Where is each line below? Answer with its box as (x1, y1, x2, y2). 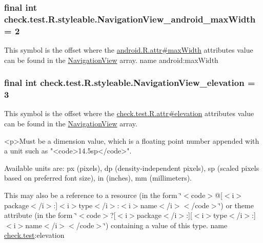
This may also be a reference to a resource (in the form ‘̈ (4, 189, 182, 200)
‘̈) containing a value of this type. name (104, 219, 228, 230)
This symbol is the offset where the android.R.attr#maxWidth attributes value (4, 45, 253, 55)
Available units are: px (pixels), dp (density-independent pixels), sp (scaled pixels (4, 162, 259, 173)
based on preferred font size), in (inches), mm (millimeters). (4, 172, 192, 183)
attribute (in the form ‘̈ (4, 210, 77, 220)
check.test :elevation (4, 230, 65, 240)
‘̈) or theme (218, 200, 254, 210)
